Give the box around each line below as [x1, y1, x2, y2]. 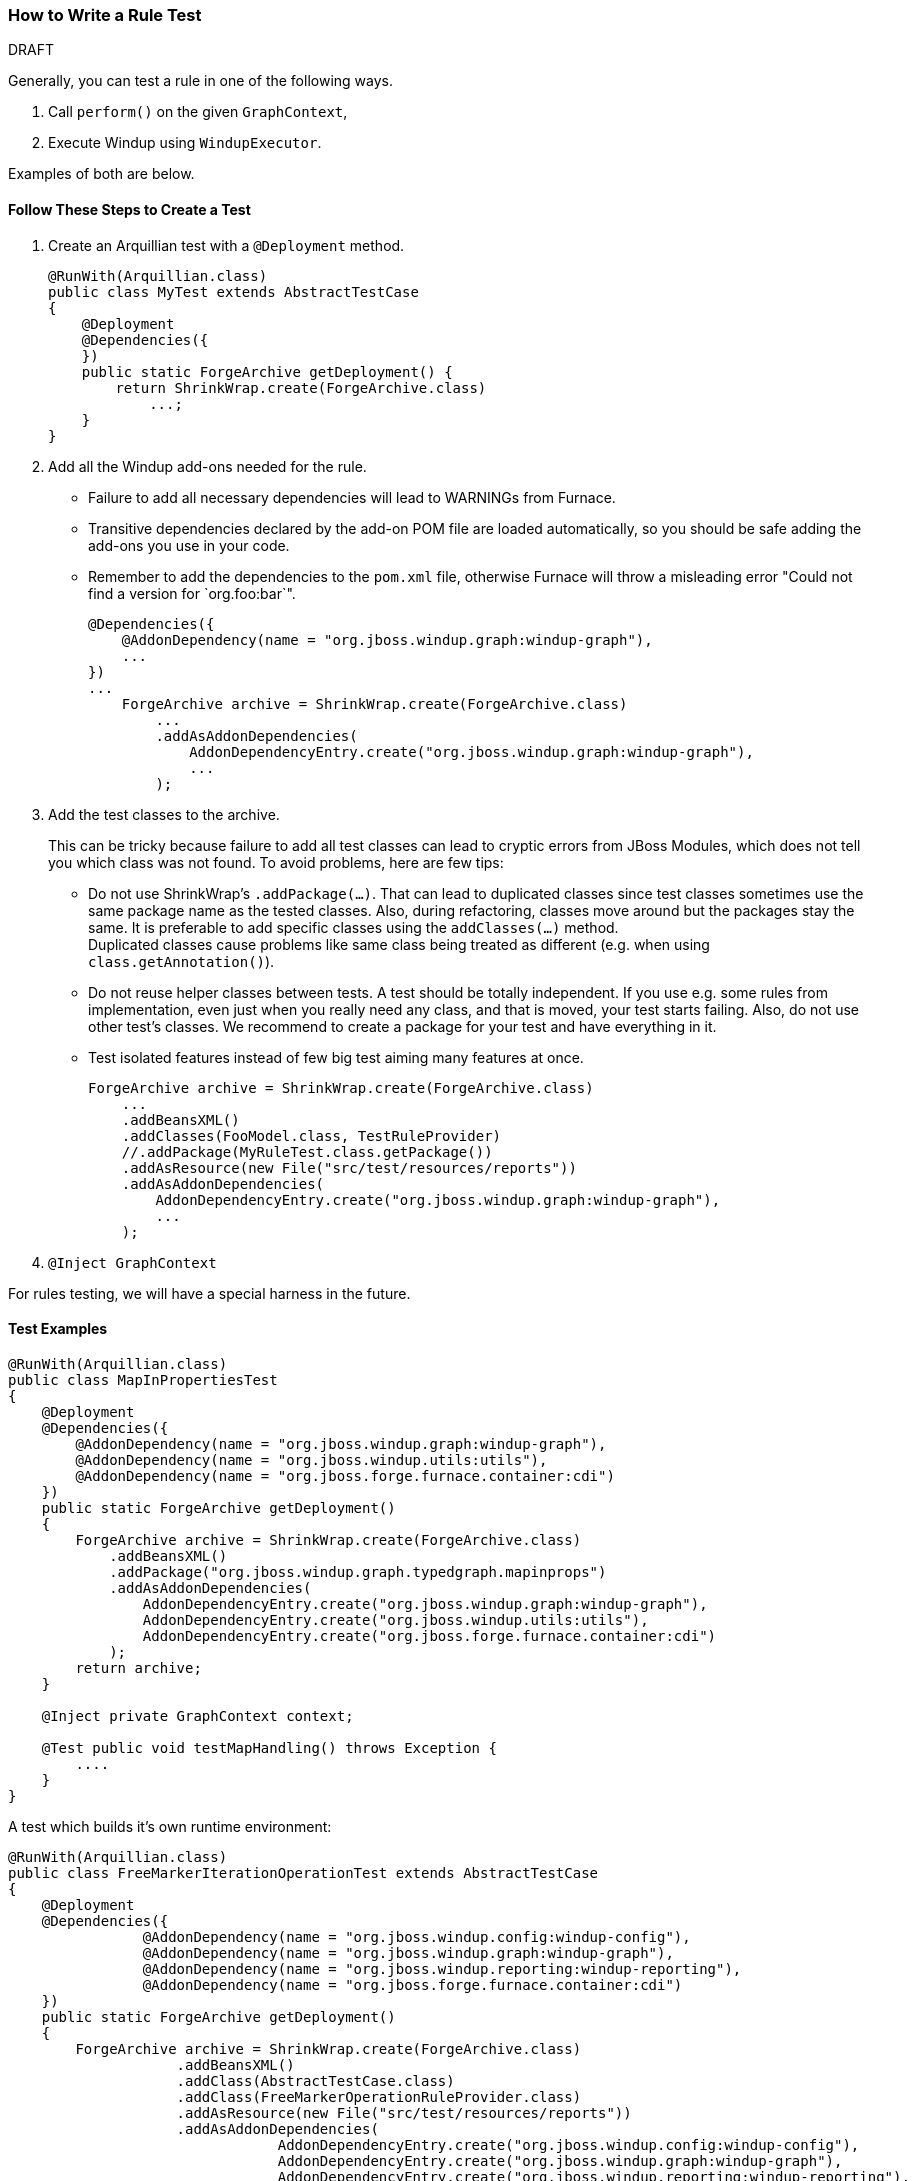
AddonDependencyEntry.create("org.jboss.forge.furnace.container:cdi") [142, 1627, 717, 1644]
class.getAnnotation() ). [88, 952, 275, 970]
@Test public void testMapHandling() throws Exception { [41, 1739, 497, 1756]
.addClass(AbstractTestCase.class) [176, 2072, 455, 2089]
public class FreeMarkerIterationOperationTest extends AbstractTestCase [8, 1864, 599, 1881]
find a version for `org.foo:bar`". [88, 584, 296, 602]
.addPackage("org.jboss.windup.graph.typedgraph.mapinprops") [109, 1563, 607, 1580]
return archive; [75, 1659, 202, 1676]
